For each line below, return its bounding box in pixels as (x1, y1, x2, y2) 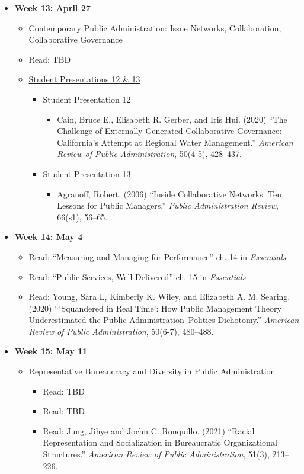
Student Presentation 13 (43, 167, 131, 180)
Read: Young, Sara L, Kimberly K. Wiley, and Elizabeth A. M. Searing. (28, 290, 290, 303)
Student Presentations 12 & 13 (28, 73, 140, 85)
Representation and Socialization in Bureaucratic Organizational (43, 436, 277, 449)
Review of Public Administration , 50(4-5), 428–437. (57, 148, 242, 160)
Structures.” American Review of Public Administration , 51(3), (43, 448, 270, 460)
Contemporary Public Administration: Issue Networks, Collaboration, (28, 21, 281, 34)
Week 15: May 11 (14, 345, 88, 357)
